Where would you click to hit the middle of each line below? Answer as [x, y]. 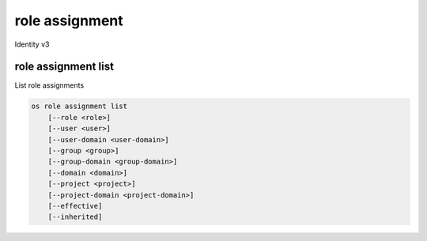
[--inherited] [75, 217]
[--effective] [75, 206]
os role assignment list [79, 106]
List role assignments [49, 85]
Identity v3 [32, 44]
